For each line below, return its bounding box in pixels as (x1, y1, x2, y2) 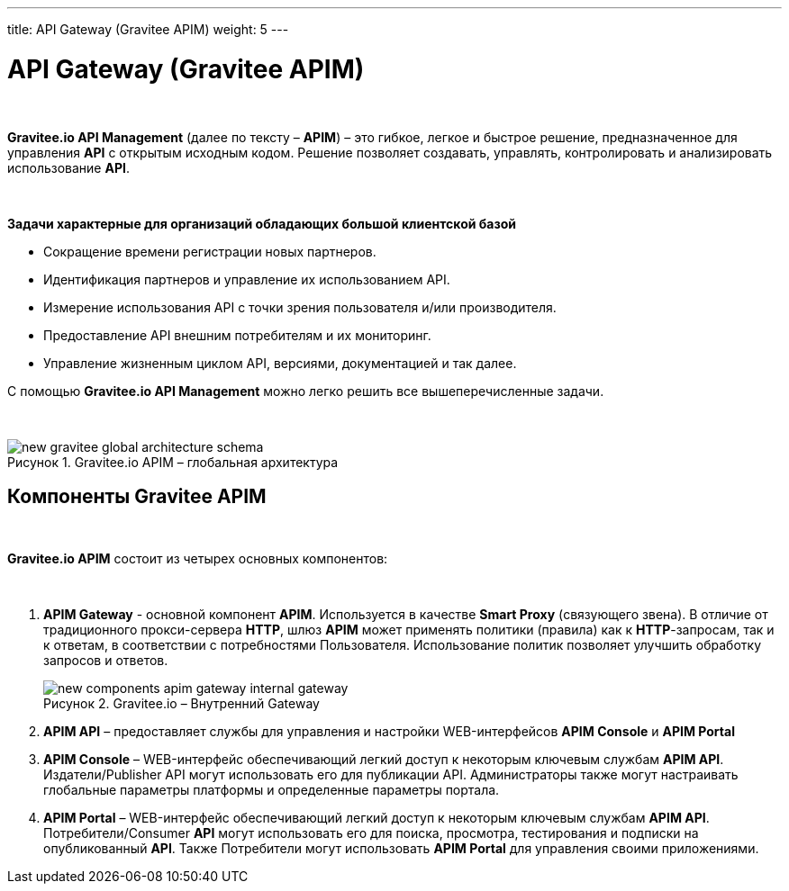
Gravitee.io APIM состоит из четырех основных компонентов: (7, 551, 388, 567)
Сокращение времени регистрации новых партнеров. (43, 243, 376, 259)
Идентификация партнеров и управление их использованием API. (43, 271, 450, 287)
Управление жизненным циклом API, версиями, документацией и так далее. (43, 355, 517, 371)
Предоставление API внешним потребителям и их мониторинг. (43, 327, 431, 343)
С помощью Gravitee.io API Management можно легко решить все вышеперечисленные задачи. (7, 382, 604, 399)
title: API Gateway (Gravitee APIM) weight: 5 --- (7, 22, 289, 37)
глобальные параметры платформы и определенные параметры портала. (43, 782, 500, 798)
